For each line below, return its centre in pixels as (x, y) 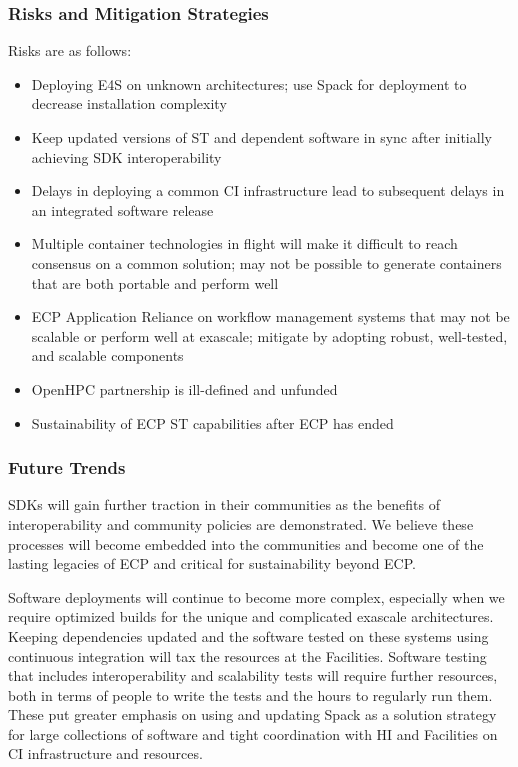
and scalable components (107, 355)
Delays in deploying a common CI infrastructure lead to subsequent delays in (268, 190)
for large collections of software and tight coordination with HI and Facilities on (253, 733)
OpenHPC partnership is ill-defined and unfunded (184, 388)
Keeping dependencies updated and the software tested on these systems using (248, 635)
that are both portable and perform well (155, 282)
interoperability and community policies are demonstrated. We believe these (241, 523)
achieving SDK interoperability (126, 156)
